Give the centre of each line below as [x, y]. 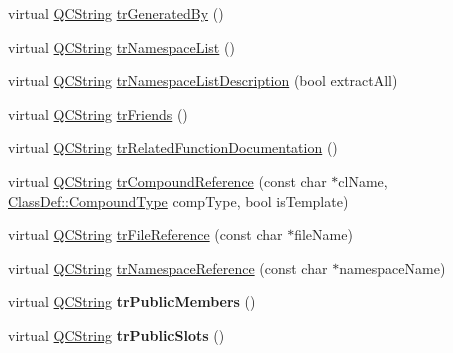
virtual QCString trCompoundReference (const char [167, 180]
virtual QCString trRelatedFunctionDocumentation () [173, 147]
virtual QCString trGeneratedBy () [116, 13]
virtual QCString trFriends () [98, 113]
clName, [363, 180]
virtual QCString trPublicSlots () [116, 334]
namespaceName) [392, 267]
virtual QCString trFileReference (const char [145, 234]
